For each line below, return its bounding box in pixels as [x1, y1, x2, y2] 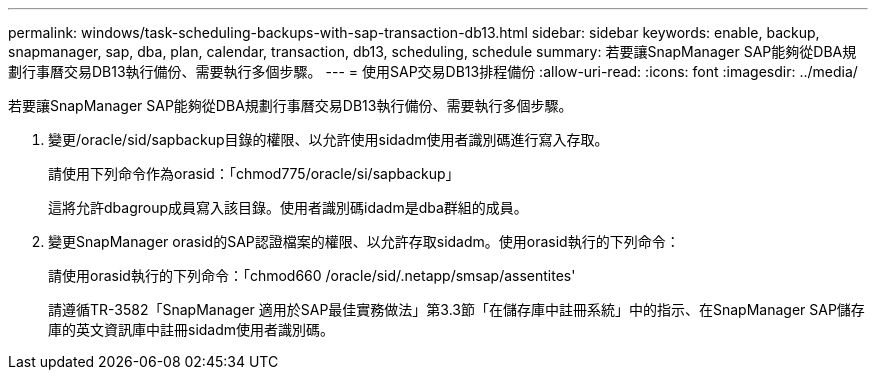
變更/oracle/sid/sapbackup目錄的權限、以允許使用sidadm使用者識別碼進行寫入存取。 [48, 131, 609, 148]
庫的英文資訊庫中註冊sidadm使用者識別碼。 [48, 321, 335, 338]
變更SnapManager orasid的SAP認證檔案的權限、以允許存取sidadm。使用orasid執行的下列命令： [48, 233, 680, 250]
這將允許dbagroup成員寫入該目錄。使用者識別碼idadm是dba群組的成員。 [48, 199, 528, 216]
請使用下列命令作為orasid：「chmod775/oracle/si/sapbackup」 [48, 165, 460, 182]
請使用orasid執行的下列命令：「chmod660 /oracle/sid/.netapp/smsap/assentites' [48, 267, 576, 284]
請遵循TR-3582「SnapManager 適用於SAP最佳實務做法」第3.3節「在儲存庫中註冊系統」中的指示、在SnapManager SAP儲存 [48, 301, 865, 318]
